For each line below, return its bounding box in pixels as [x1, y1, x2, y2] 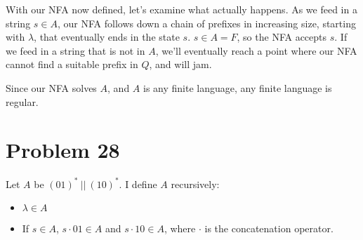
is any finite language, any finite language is [143, 80, 332, 95]
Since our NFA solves [6, 80, 97, 95]
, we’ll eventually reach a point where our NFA [155, 43, 357, 58]
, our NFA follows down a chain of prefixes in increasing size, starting [57, 15, 356, 30]
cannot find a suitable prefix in [6, 57, 138, 72]
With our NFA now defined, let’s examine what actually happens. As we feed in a [6, 2, 357, 16]
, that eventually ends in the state [34, 29, 180, 44]
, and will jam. [149, 57, 212, 72]
